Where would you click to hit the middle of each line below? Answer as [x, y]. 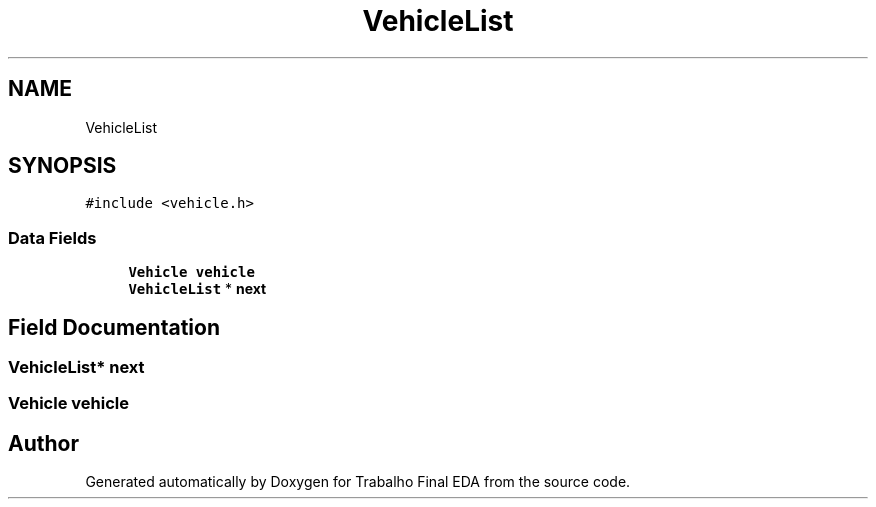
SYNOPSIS [62, 166]
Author [43, 443]
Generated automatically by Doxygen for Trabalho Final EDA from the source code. [358, 482]
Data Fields [52, 237]
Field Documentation [114, 327]
